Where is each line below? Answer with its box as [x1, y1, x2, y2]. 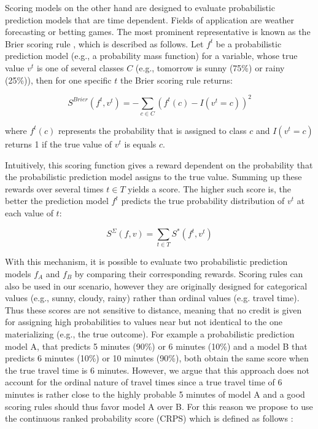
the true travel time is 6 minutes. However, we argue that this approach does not [5, 363, 309, 376]
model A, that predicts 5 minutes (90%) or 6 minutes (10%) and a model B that [5, 339, 308, 352]
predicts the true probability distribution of [121, 194, 285, 207]
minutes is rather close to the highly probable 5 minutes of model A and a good [5, 387, 305, 400]
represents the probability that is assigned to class [58, 124, 247, 136]
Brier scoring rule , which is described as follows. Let [5, 37, 204, 50]
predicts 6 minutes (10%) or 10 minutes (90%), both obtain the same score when [5, 352, 309, 364]
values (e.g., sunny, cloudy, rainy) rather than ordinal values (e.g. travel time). [5, 291, 300, 304]
